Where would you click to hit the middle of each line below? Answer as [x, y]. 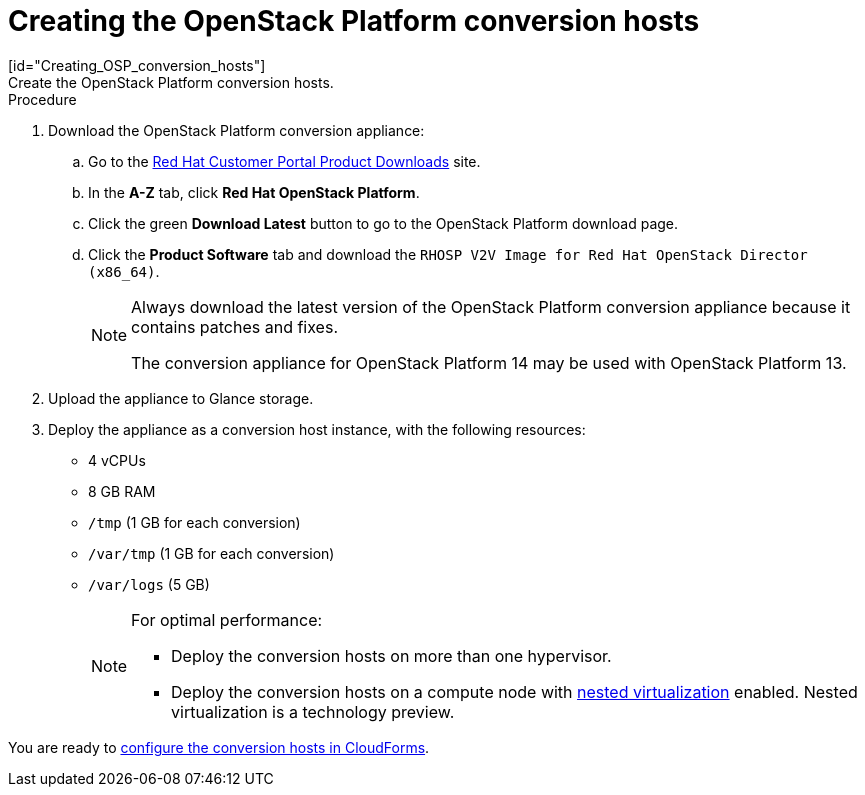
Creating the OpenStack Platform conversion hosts [354, 21]
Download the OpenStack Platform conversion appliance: [236, 130]
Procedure [42, 99]
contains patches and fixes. [234, 326]
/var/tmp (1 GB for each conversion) [211, 553]
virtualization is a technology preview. [313, 711]
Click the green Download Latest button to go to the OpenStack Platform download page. [383, 223]
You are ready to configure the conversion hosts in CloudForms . [219, 747]
